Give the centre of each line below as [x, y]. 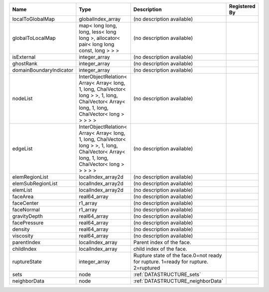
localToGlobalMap [33, 19]
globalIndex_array [100, 19]
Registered [242, 6]
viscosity [23, 236]
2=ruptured [147, 268]
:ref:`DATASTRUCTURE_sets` [167, 274]
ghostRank [25, 64]
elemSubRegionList [35, 183]
